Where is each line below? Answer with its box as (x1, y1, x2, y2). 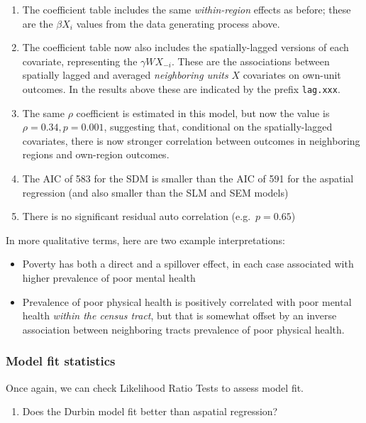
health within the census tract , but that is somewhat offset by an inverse (22, 308, 337, 323)
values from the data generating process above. (76, 16, 280, 31)
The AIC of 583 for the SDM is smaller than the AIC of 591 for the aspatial (22, 171, 354, 185)
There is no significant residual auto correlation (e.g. (22, 209, 251, 224)
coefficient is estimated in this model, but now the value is (76, 105, 330, 120)
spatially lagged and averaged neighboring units (22, 67, 228, 82)
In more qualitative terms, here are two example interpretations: (6, 232, 285, 247)
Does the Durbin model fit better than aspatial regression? (22, 404, 278, 419)
